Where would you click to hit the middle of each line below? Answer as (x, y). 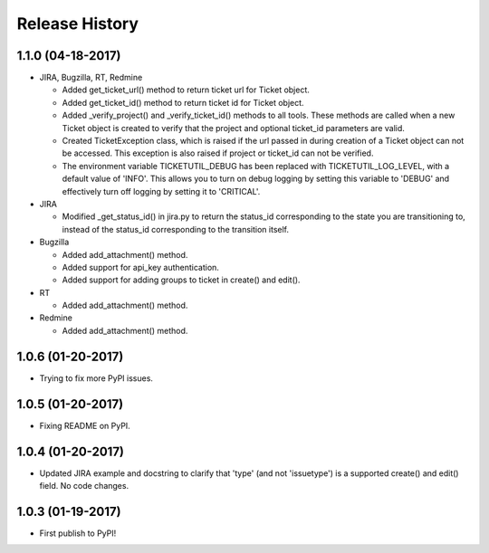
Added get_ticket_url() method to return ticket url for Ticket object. (186, 90)
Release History (78, 24)
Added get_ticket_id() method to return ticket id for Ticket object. (183, 102)
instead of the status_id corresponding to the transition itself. (176, 229)
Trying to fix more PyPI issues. (96, 378)
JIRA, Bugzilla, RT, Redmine (91, 78)
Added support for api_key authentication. (140, 267)
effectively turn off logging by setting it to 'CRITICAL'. (161, 191)
